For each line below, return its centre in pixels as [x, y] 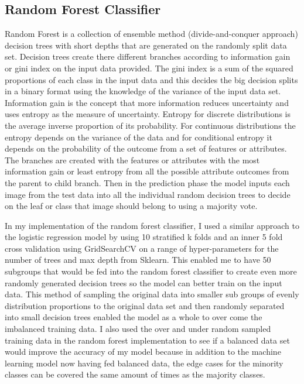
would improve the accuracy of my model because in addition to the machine [143, 352]
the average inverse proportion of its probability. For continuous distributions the [150, 125]
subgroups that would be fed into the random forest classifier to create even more [151, 271]
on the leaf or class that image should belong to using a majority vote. [131, 206]
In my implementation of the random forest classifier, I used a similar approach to [152, 225]
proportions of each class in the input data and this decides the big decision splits [151, 79]
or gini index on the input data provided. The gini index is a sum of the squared [149, 68]
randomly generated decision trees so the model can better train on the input [144, 282]
